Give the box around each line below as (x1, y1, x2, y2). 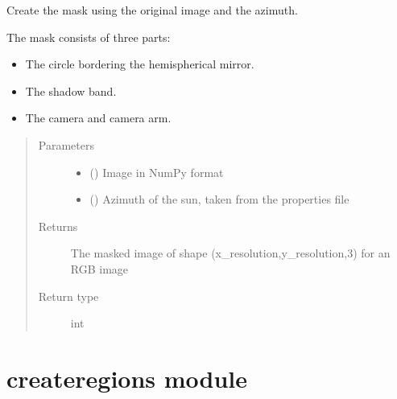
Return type (38, 287, 99, 304)
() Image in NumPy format (89, 163, 224, 180)
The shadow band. (25, 82, 117, 99)
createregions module (6, 361, 248, 394)
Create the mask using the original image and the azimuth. (6, 2, 298, 18)
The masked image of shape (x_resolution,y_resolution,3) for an (70, 245, 391, 261)
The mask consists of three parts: (6, 28, 171, 45)
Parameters (38, 136, 94, 153)
